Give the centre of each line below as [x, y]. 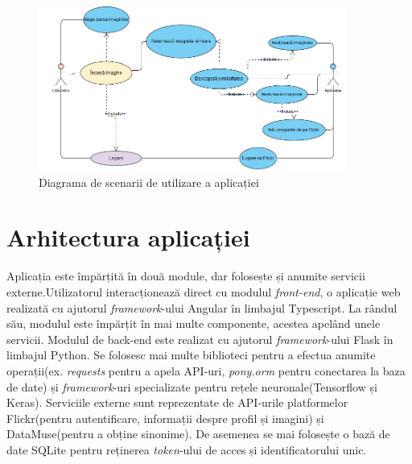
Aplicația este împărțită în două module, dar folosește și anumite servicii [186, 276]
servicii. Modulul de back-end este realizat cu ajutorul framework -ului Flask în [200, 339]
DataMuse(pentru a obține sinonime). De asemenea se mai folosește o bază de [198, 434]
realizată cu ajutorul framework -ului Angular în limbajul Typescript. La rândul [202, 307]
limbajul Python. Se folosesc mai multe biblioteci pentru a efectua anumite [191, 355]
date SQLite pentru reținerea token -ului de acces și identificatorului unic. [187, 449]
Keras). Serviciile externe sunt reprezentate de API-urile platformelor [177, 402]
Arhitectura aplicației [128, 237]
